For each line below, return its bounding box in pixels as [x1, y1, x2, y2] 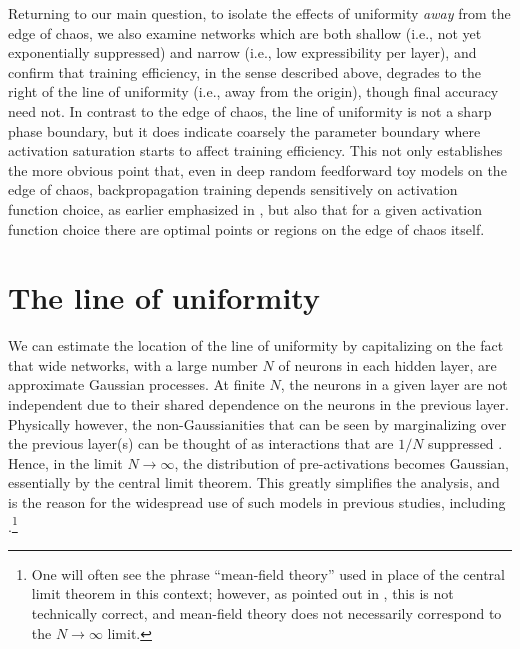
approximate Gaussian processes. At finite [8, 374, 265, 395]
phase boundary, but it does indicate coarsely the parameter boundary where [8, 120, 481, 141]
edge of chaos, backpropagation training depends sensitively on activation [8, 179, 458, 200]
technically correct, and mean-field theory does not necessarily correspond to [31, 603, 502, 624]
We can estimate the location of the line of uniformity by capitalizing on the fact [8, 335, 504, 356]
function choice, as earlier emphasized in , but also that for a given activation [8, 198, 483, 219]
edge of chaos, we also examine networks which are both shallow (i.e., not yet [8, 22, 482, 43]
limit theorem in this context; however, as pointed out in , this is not [31, 583, 454, 604]
